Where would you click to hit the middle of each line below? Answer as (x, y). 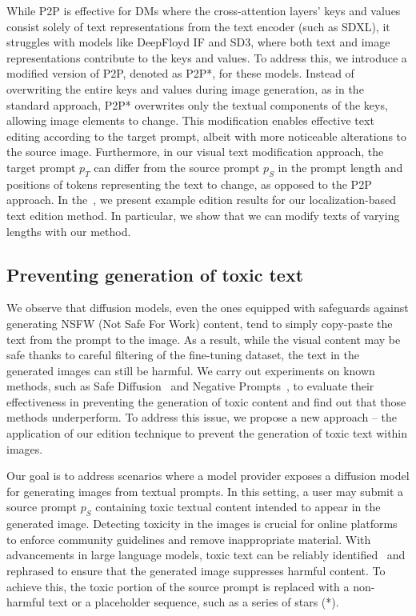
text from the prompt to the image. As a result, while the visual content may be (204, 339)
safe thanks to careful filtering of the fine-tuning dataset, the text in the (183, 355)
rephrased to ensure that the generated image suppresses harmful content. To (196, 571)
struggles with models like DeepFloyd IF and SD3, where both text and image (198, 42)
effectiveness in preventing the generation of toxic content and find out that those (206, 401)
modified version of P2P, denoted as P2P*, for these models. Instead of (180, 73)
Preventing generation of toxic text (155, 274)
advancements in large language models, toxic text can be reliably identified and (206, 555)
